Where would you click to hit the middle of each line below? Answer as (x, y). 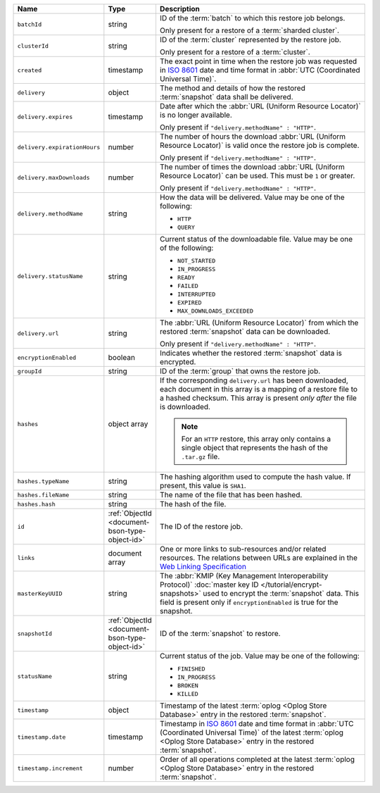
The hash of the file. (193, 504)
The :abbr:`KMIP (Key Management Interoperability (244, 576)
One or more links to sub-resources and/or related (243, 549)
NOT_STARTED (196, 261)
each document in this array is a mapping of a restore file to (259, 389)
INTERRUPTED (196, 294)
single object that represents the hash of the (255, 448)
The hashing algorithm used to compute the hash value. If (255, 477)
